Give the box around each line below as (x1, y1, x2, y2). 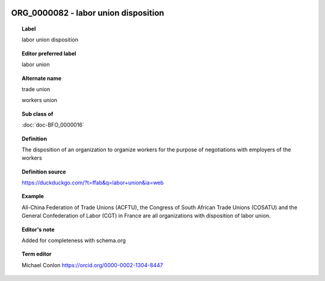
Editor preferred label (22, 50, 76, 57)
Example (22, 193, 45, 200)
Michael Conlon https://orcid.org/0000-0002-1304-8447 (22, 261, 164, 268)
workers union (22, 97, 57, 104)
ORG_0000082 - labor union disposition (11, 8, 165, 18)
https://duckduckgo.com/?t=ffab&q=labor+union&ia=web (22, 179, 164, 186)
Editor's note (22, 226, 55, 233)
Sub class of (22, 110, 54, 117)
